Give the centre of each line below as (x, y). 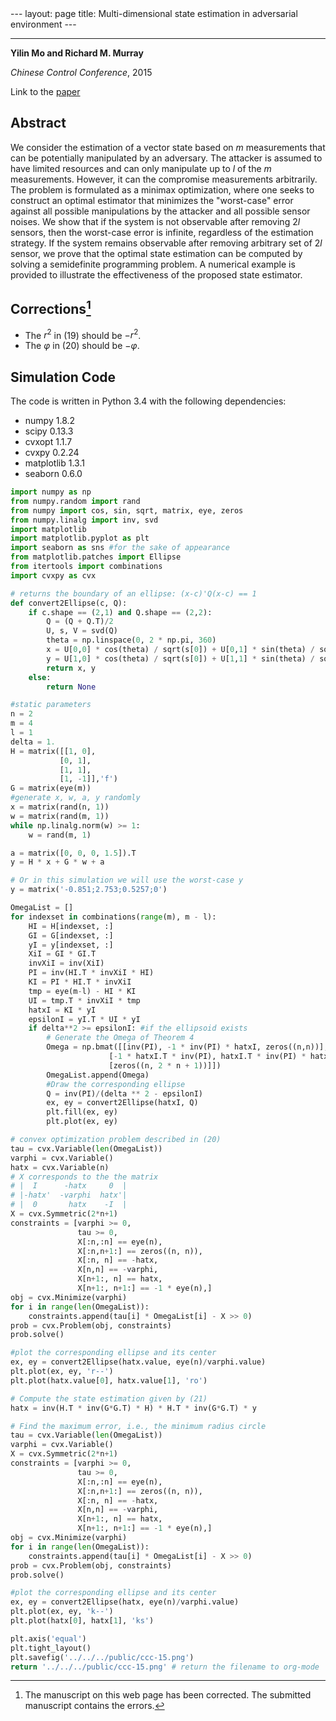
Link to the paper (45, 91)
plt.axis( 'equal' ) (48, 1638)
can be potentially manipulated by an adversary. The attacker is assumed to (166, 158)
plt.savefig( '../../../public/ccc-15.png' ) (102, 1657)
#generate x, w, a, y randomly (75, 798)
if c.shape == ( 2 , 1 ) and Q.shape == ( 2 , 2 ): (120, 612)
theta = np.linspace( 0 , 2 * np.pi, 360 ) (131, 640)
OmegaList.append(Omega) (98, 1075)
